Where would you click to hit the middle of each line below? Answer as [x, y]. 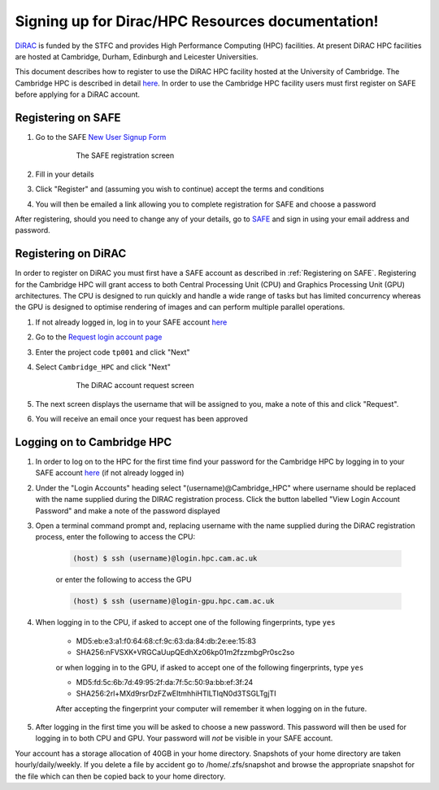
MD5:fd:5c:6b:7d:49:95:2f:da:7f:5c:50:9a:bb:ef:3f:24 [165, 682]
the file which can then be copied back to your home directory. [120, 776]
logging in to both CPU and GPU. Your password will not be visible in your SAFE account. [184, 738]
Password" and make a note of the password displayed [128, 511]
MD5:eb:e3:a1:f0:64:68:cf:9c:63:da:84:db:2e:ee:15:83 [166, 641]
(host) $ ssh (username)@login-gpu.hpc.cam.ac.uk [174, 601]
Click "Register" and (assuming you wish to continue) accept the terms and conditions [180, 189]
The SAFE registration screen [125, 155]
